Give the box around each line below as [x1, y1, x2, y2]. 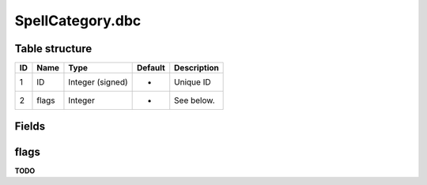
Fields [14, 119, 46, 134]
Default [137, 62, 165, 74]
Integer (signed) [68, 77, 128, 88]
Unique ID [174, 77, 211, 88]
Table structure [14, 42, 93, 55]
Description [174, 62, 219, 74]
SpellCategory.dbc [14, 12, 142, 29]
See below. [174, 95, 215, 106]
